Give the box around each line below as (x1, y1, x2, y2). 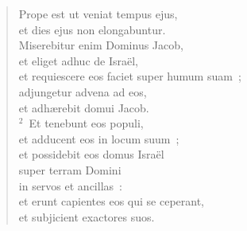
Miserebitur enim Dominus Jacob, (18, 37, 183, 53)
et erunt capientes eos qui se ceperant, (18, 193, 205, 209)
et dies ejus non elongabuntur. (18, 21, 166, 37)
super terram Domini (18, 161, 122, 178)
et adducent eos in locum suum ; (18, 130, 179, 147)
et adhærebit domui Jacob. (18, 99, 149, 115)
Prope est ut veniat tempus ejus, (18, 6, 178, 22)
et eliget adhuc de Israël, (18, 52, 139, 69)
